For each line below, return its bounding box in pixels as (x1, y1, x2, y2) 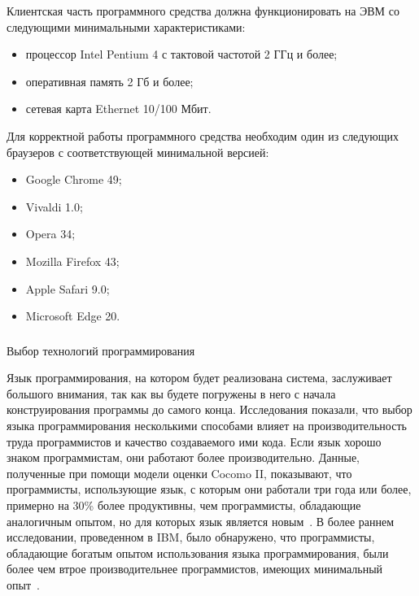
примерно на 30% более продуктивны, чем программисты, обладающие (7, 496, 361, 513)
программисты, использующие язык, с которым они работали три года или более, (7, 481, 412, 498)
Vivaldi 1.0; (25, 198, 83, 215)
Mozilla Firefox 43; (25, 252, 120, 269)
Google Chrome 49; (25, 171, 122, 188)
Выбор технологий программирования (7, 342, 195, 359)
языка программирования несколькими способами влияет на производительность (7, 417, 407, 434)
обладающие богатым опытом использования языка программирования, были (7, 544, 389, 561)
